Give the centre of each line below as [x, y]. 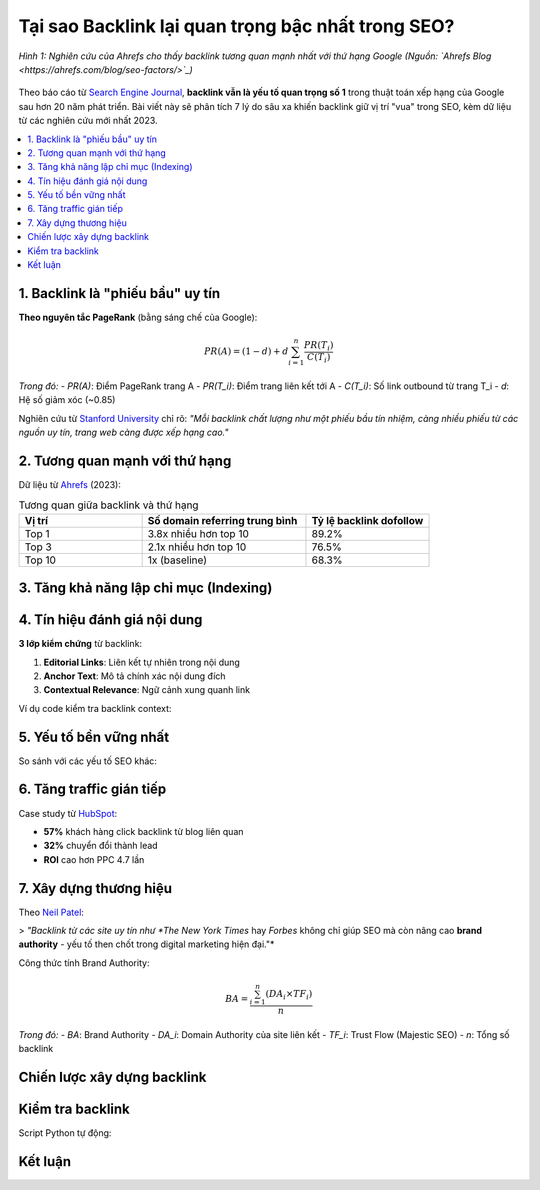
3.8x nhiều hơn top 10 [198, 533]
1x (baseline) [177, 560]
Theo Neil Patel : [51, 912]
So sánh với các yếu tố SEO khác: [87, 761]
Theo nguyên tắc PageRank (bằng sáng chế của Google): [138, 317]
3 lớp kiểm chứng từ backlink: [80, 644]
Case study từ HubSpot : [68, 813]
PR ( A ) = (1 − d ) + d [246, 351]
